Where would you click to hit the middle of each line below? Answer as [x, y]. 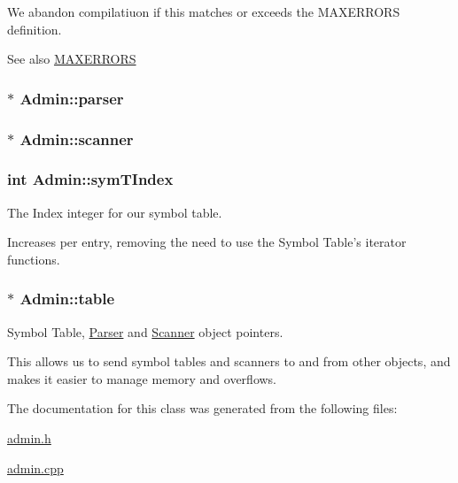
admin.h [29, 438]
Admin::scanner [77, 138]
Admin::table [67, 299]
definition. [35, 29]
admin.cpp [35, 468]
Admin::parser [72, 98]
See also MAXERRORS [72, 59]
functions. [34, 259]
